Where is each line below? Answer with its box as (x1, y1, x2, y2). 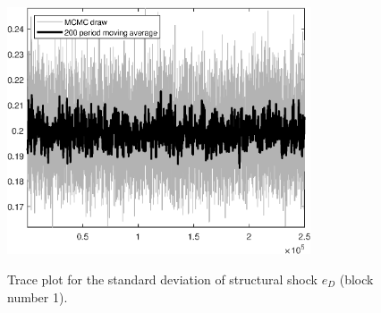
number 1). (7, 287, 68, 306)
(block (339, 270, 374, 289)
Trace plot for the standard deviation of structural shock (7, 270, 317, 289)
